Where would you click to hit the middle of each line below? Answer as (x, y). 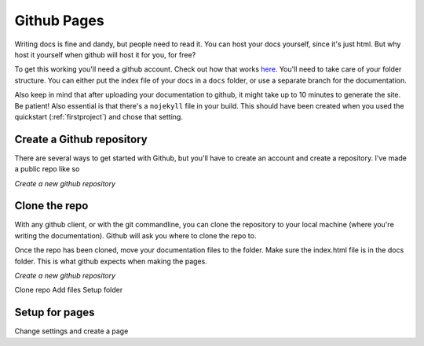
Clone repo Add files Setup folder (69, 290)
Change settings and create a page (71, 331)
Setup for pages (55, 313)
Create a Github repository (81, 139)
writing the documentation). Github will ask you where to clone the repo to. (135, 235)
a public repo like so (47, 169)
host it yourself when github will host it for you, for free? (105, 54)
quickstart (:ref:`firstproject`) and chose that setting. (99, 116)
